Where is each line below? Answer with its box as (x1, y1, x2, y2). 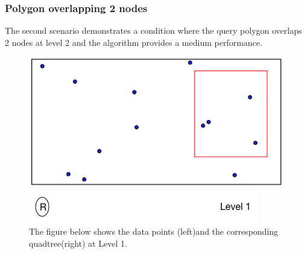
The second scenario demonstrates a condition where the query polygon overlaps (5, 24, 302, 37)
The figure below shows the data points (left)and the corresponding (29, 225, 279, 238)
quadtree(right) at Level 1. (29, 237, 127, 249)
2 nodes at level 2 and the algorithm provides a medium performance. (5, 36, 262, 48)
